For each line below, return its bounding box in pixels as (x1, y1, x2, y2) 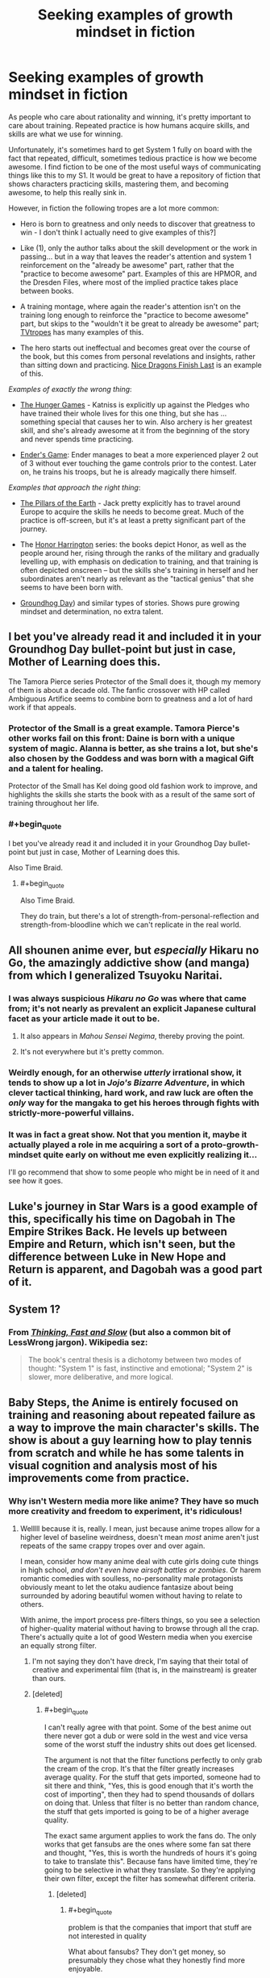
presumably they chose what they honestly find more (68, 1955, 246, 1965)
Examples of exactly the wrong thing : (8, 384, 132, 394)
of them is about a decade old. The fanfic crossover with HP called (8, 685, 231, 695)
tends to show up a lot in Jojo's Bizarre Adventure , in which (8, 1077, 246, 1088)
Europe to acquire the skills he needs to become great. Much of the (19, 507, 244, 516)
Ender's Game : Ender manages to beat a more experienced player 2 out (19, 449, 259, 459)
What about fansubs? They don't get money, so (68, 1947, 226, 1956)
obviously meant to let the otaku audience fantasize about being (19, 1583, 234, 1592)
